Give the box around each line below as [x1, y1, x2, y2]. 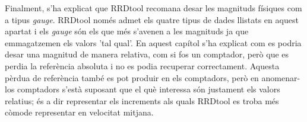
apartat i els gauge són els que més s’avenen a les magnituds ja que [5, 25, 249, 37]
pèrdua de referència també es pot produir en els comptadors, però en [5, 71, 259, 84]
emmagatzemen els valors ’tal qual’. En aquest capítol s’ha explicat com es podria [5, 36, 302, 49]
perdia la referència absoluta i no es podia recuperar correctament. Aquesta [5, 59, 280, 72]
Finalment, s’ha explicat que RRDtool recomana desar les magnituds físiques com [5, 2, 302, 14]
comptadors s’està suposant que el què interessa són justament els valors [17, 83, 280, 95]
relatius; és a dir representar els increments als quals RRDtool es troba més [5, 94, 279, 107]
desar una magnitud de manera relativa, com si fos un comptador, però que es [5, 48, 289, 60]
